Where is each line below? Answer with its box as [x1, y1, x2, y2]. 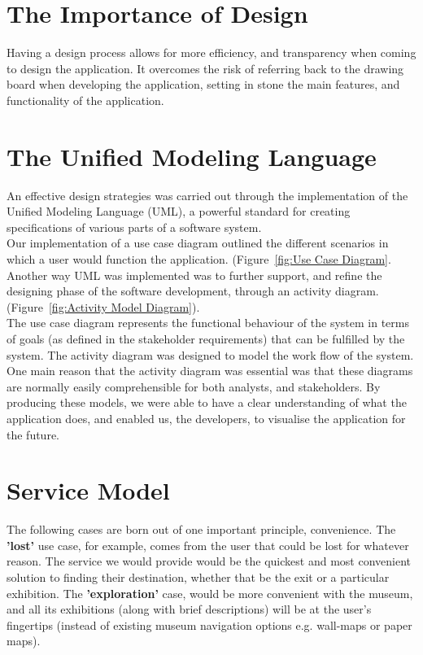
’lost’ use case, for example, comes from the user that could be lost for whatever [7, 536, 409, 553]
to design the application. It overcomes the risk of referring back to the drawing [7, 59, 404, 76]
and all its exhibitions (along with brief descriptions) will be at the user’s [7, 600, 372, 618]
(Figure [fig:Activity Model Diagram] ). [7, 298, 200, 315]
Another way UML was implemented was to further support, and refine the [7, 266, 382, 283]
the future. [7, 426, 60, 443]
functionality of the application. [7, 91, 164, 108]
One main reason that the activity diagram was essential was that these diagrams [7, 362, 413, 379]
